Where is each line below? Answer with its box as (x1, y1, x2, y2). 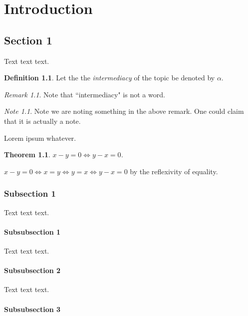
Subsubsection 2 (4, 265, 61, 276)
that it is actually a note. (4, 115, 81, 126)
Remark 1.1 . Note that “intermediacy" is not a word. (4, 89, 165, 99)
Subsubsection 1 (4, 226, 61, 237)
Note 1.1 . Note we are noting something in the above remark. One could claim (4, 106, 244, 116)
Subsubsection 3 (4, 304, 61, 314)
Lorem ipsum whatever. (4, 132, 76, 143)
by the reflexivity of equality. (130, 166, 218, 176)
